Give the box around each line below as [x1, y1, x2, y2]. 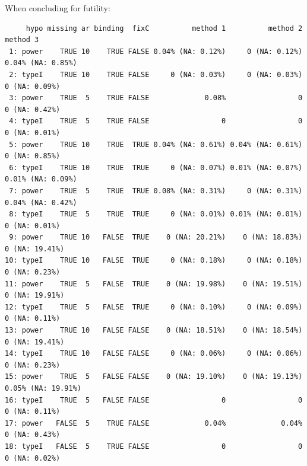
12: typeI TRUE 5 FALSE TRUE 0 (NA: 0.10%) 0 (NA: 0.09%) [5, 302, 303, 311]
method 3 [5, 36, 39, 44]
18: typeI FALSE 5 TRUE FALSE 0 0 [5, 442, 303, 451]
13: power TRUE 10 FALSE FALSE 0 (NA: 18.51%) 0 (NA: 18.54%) [5, 326, 303, 335]
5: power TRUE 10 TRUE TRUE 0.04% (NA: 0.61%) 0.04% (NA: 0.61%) [9, 140, 303, 149]
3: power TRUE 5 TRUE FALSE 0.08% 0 [9, 94, 303, 103]
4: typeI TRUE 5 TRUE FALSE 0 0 [9, 117, 303, 126]
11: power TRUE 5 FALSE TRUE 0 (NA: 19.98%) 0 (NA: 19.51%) [5, 279, 303, 288]
